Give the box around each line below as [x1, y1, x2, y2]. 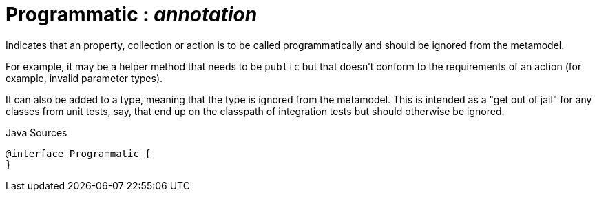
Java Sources [6, 126, 67, 138]
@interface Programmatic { [6, 147, 151, 159]
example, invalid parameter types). [6, 72, 163, 84]
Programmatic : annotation [6, 3, 258, 26]
